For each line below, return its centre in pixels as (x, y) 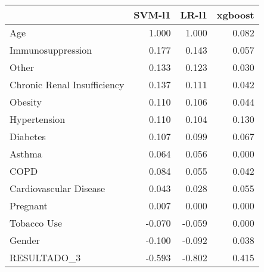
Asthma (26, 154)
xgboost (235, 15)
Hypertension (38, 119)
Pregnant (29, 205)
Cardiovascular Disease (58, 188)
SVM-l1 (152, 15)
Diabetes (28, 136)
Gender (25, 240)
